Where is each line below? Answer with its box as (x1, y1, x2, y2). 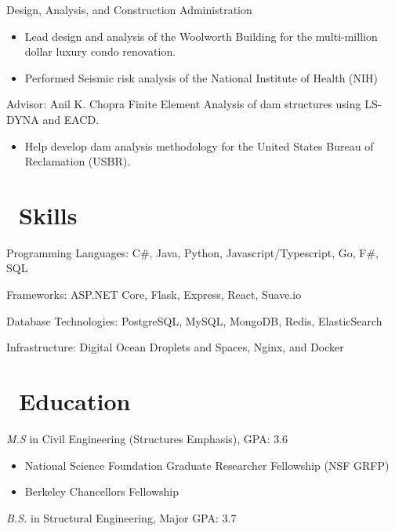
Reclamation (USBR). (24, 153, 131, 169)
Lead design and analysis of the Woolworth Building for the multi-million (24, 27, 378, 44)
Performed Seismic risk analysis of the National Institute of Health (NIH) (24, 69, 379, 85)
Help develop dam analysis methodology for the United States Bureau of (24, 137, 374, 154)
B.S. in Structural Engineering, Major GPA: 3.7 (6, 509, 237, 526)
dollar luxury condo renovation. (24, 43, 176, 60)
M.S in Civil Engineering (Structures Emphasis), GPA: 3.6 (6, 430, 288, 446)
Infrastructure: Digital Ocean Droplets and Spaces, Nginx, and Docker (6, 339, 344, 355)
